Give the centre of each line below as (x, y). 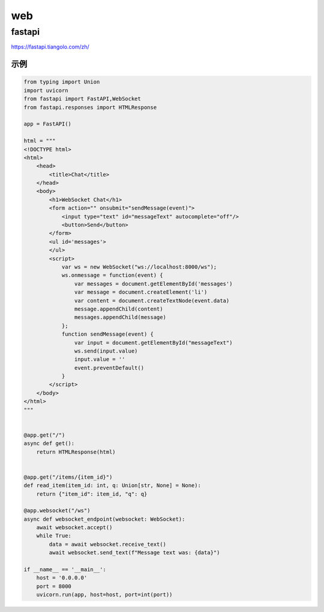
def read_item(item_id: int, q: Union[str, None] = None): (112, 486)
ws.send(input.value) (106, 351)
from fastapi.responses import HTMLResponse (90, 107)
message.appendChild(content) (118, 309)
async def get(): (49, 444)
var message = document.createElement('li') (141, 292)
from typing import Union (62, 82)
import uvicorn (46, 90)
